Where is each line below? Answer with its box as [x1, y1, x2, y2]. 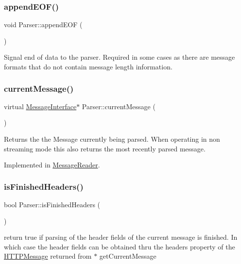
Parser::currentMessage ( [82, 101, 155, 111]
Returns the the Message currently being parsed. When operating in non [4, 134, 220, 144]
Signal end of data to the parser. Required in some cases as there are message [4, 52, 235, 62]
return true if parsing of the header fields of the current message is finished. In [4, 232, 238, 242]
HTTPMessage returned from [4, 251, 92, 261]
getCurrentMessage [99, 251, 156, 261]
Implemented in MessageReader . [4, 160, 100, 170]
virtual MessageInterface [4, 101, 77, 111]
